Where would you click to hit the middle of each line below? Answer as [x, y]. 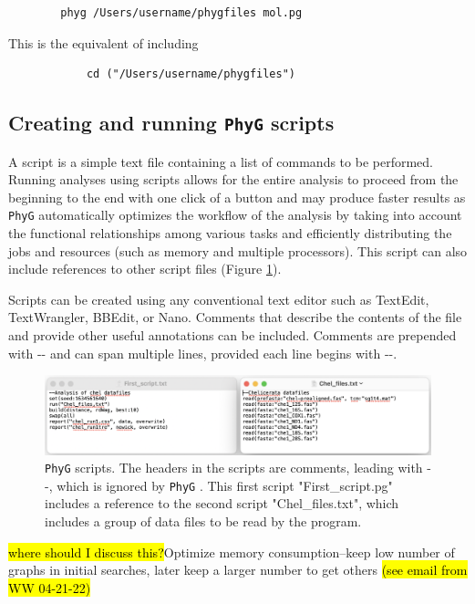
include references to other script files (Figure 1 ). [145, 269]
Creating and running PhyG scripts [171, 123]
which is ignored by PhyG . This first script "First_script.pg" [225, 485]
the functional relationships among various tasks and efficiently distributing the [230, 233]
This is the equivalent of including [103, 42]
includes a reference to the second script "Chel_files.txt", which [222, 503]
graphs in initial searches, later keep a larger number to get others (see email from [238, 570]
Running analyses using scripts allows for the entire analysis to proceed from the [233, 179]
